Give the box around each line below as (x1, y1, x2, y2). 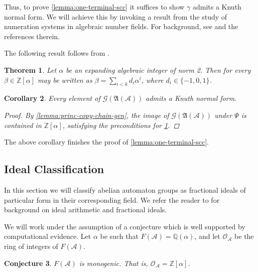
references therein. (4, 31, 60, 41)
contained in (4, 119, 42, 130)
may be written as (38, 74, 92, 85)
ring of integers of (4, 240, 58, 251)
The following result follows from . (4, 48, 109, 58)
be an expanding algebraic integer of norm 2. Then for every (66, 64, 251, 75)
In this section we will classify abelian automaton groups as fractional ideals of (4, 184, 246, 195)
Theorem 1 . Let (4, 64, 57, 75)
